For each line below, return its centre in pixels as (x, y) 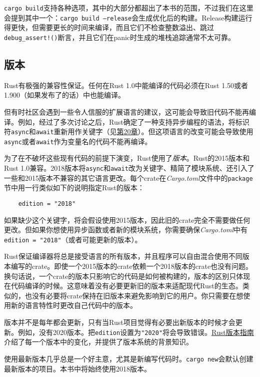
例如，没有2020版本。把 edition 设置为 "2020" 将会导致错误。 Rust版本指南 (136, 332)
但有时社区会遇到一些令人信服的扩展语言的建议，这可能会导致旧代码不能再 (126, 111)
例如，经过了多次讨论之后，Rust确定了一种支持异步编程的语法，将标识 (133, 121)
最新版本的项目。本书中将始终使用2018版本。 (77, 368)
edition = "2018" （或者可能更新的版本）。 (73, 239)
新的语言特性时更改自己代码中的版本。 (74, 305)
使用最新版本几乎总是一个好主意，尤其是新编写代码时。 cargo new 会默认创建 (129, 358)
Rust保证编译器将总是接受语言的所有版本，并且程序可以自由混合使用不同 (123, 256)
